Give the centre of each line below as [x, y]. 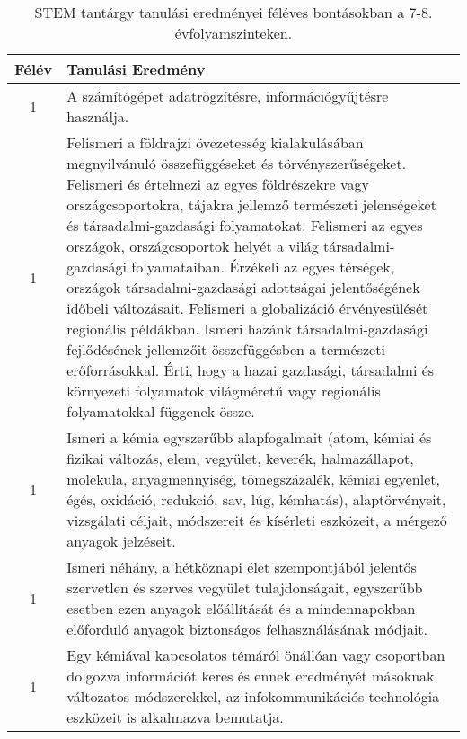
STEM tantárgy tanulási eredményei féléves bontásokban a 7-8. [233, 12]
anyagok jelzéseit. [121, 541]
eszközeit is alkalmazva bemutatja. [175, 717]
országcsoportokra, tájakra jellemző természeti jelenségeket [251, 205]
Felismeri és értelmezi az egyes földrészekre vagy [218, 184]
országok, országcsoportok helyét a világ [193, 246]
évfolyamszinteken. [233, 33]
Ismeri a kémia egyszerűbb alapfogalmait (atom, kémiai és [249, 437]
